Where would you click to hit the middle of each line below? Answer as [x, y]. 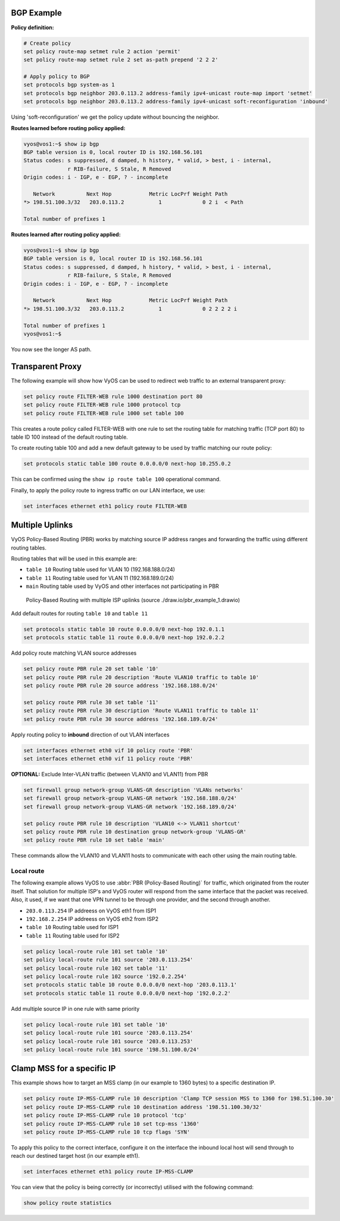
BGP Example [36, 13]
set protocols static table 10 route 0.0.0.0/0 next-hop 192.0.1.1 [124, 629]
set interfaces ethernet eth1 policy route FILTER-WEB [105, 506]
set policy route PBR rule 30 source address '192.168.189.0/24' [121, 719]
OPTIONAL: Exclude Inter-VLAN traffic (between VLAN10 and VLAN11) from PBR [110, 774]
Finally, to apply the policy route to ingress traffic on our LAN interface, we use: [108, 490]
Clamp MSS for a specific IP [63, 1069]
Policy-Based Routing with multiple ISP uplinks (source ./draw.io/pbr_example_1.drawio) [133, 600]
